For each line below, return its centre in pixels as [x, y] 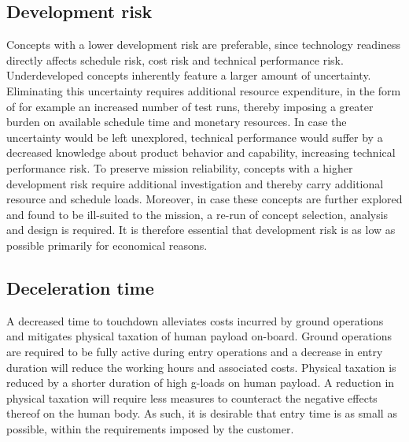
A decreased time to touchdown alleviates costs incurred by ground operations [195, 320]
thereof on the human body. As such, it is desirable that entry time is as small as [202, 413]
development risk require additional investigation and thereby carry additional [195, 183]
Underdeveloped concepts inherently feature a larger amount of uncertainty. [189, 75]
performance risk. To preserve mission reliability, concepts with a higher [180, 167]
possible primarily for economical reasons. [107, 245]
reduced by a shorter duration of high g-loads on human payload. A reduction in [201, 383]
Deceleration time [80, 287]
